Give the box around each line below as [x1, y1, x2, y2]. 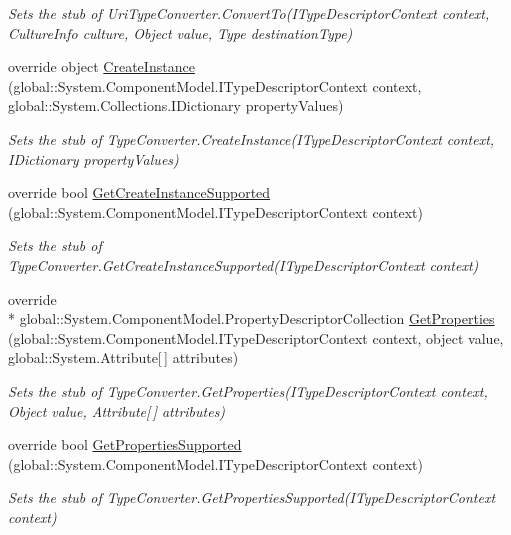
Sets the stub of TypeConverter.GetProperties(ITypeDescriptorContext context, [8, 380, 488, 401]
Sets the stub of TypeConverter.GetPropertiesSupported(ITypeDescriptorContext [8, 487, 496, 508]
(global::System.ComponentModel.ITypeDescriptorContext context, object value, [8, 327, 504, 348]
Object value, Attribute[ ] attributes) [8, 400, 226, 421]
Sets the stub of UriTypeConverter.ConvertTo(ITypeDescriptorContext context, [8, 3, 490, 23]
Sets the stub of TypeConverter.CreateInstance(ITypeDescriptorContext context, [8, 128, 495, 149]
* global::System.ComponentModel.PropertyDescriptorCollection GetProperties [8, 308, 495, 329]
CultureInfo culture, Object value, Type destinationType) [8, 22, 353, 43]
